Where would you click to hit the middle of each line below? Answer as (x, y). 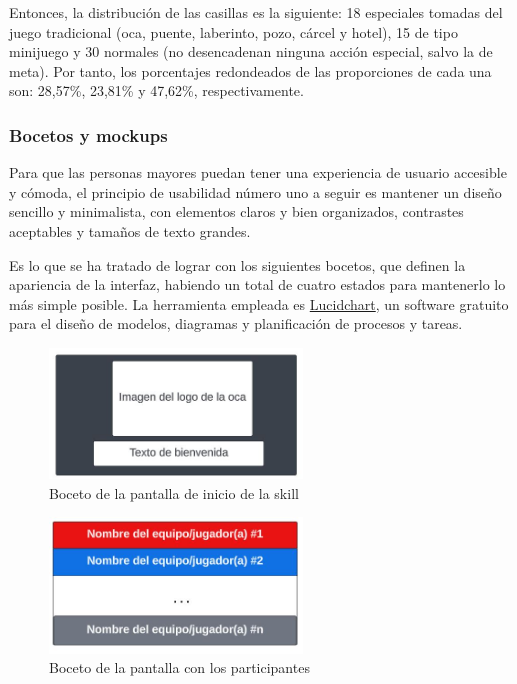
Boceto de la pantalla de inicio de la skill (174, 492)
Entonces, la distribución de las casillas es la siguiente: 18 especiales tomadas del (256, 12)
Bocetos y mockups (88, 134)
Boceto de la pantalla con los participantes (179, 667)
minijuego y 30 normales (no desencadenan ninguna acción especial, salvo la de (251, 51)
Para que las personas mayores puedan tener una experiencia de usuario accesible (258, 172)
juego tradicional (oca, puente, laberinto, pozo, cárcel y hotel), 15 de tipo (233, 31)
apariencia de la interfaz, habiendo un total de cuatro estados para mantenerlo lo (257, 284)
